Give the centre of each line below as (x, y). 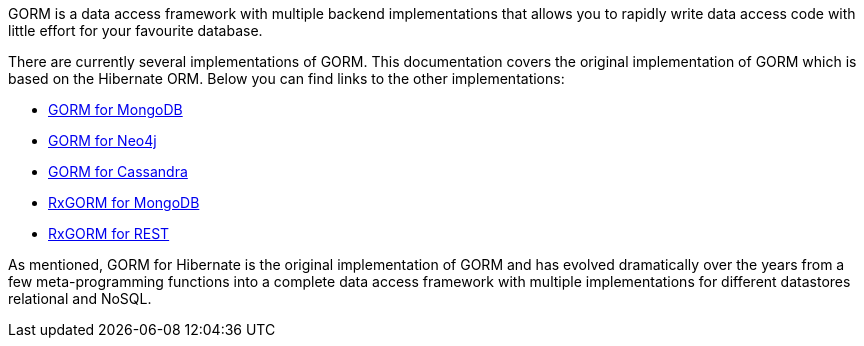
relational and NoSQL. (80, 298)
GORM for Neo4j (102, 140)
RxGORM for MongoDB (124, 202)
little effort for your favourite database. (135, 30)
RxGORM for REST (109, 233)
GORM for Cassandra (118, 171)
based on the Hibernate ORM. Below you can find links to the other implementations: (286, 78)
